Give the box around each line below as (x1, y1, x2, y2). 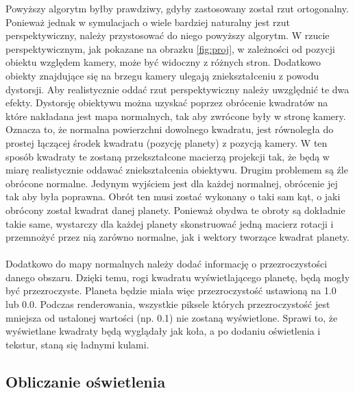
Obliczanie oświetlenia (5, 370, 166, 392)
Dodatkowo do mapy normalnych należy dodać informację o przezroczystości (5, 257, 328, 271)
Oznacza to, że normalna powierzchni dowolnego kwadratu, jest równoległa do (5, 122, 334, 136)
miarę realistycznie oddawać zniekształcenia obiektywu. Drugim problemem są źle (5, 163, 348, 177)
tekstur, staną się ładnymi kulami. (5, 337, 149, 351)
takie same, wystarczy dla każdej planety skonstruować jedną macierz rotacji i (5, 216, 334, 230)
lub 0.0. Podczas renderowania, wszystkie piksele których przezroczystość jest (5, 297, 330, 311)
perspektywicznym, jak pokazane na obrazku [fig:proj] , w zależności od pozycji (5, 41, 335, 56)
